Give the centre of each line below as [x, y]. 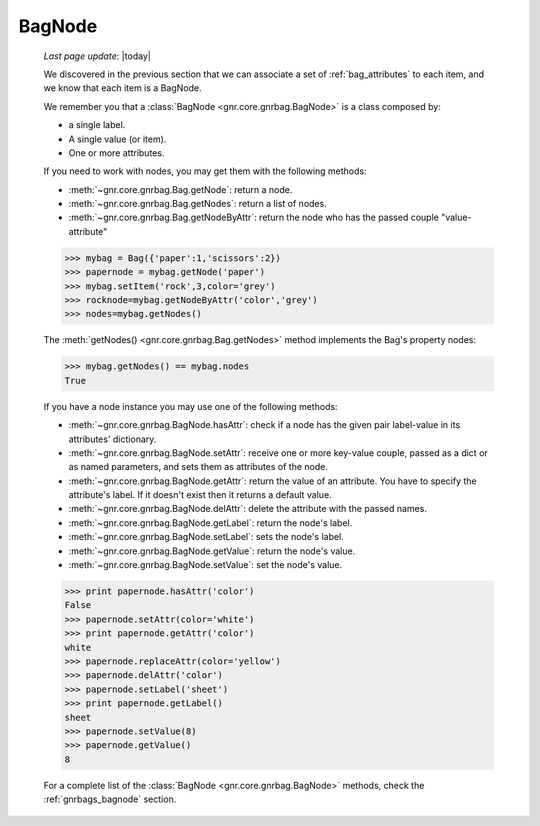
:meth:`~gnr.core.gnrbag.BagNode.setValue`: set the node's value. [205, 565]
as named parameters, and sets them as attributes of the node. [198, 467]
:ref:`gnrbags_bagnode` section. [110, 799]
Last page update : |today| [97, 56]
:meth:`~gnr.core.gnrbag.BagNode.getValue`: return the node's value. [212, 551]
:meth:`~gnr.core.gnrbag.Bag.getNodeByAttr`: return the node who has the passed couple [253, 217]
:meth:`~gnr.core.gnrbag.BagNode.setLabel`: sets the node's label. [206, 537]
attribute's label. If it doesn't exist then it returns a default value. [200, 495]
